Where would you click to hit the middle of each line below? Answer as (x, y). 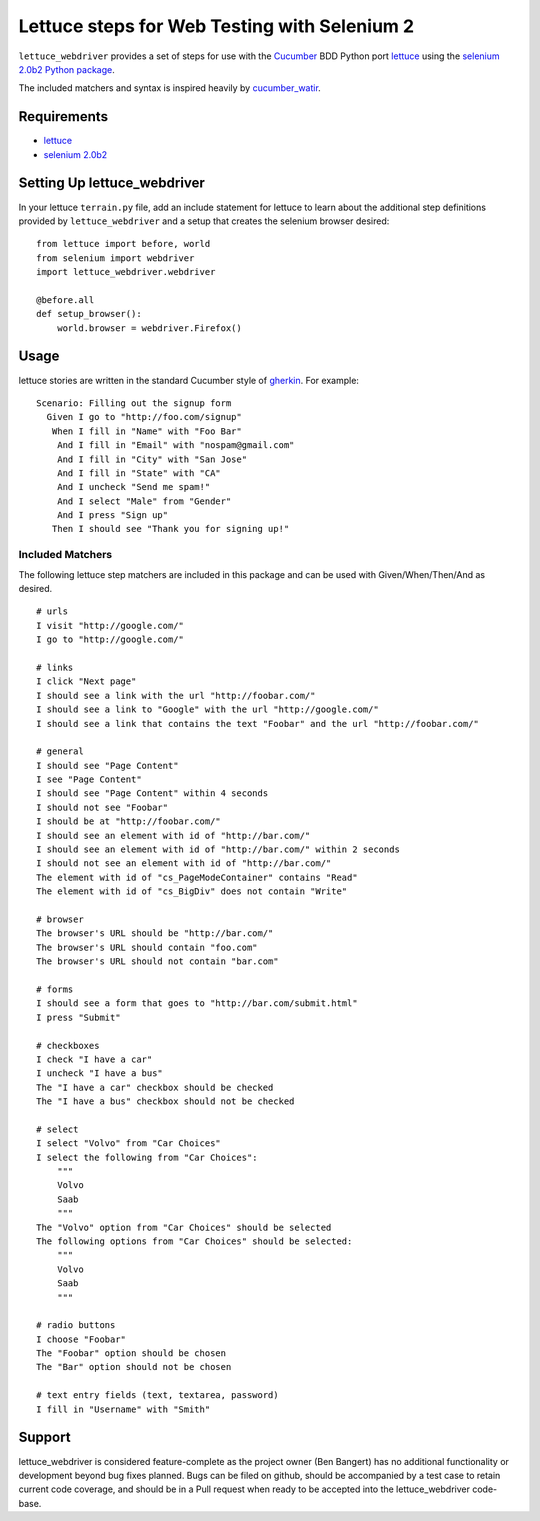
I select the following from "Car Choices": (147, 1157)
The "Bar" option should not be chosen (134, 1367)
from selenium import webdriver (115, 258)
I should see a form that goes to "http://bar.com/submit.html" (197, 1003)
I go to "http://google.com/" (110, 639)
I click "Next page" (86, 681)
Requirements (63, 116)
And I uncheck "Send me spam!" (133, 487)
